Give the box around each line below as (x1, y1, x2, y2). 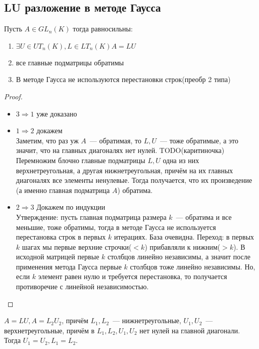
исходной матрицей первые (16, 251, 99, 262)
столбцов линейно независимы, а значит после (107, 251, 251, 262)
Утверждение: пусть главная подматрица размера (16, 211, 167, 222)
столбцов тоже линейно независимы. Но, (130, 261, 255, 272)
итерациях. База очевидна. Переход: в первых (114, 231, 254, 242)
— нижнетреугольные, (113, 315, 181, 326)
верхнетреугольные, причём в (4, 325, 95, 335)
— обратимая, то (89, 135, 141, 145)
